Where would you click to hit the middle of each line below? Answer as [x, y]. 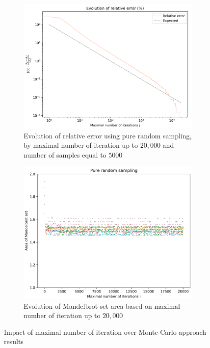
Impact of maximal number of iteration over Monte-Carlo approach [105, 332]
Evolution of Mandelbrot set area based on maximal [102, 306]
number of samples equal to [65, 155]
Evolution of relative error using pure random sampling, [108, 135]
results [14, 341]
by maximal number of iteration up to [81, 145]
